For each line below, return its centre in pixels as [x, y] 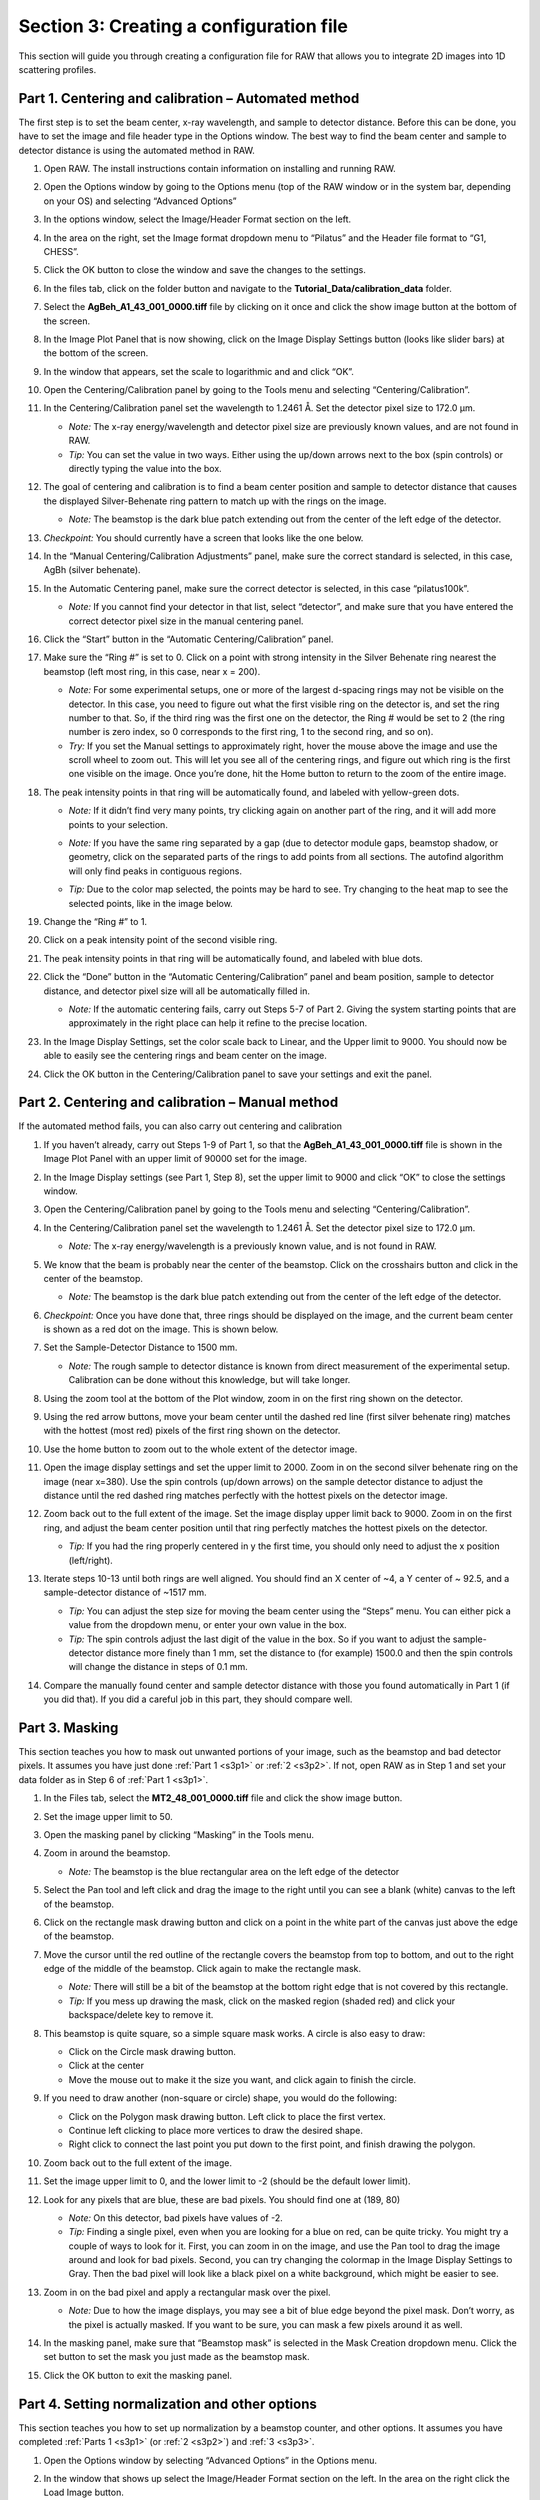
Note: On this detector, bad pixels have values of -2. [176, 2217]
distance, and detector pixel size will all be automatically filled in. [176, 991]
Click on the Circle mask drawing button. [152, 2052]
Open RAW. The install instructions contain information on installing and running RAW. [219, 169]
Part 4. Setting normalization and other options [167, 2403]
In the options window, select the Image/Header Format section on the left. [197, 219]
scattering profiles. [57, 69]
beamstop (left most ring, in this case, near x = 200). [152, 671]
